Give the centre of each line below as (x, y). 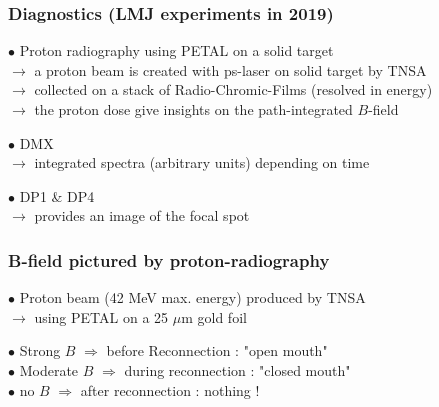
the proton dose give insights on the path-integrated (193, 109)
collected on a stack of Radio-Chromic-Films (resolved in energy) (233, 89)
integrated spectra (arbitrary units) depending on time (202, 162)
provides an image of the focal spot (142, 215)
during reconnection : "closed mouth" (237, 369)
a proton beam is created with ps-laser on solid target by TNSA (230, 69)
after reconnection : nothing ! (170, 389)
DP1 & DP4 (57, 195)
